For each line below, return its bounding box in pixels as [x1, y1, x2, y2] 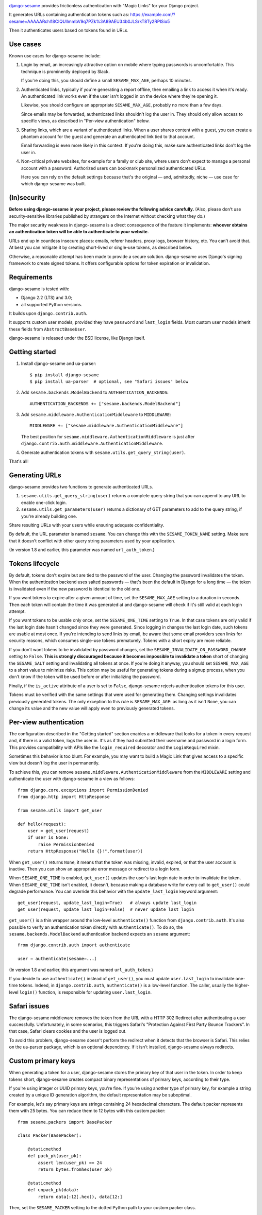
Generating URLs [9, 471, 62, 479]
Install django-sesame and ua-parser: [21, 361, 97, 366]
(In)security [9, 193, 46, 202]
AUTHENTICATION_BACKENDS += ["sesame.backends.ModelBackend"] [30, 401, 181, 406]
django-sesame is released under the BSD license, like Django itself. [9, 335, 146, 341]
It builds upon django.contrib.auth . [9, 311, 87, 316]
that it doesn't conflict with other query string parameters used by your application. [9, 538, 176, 544]
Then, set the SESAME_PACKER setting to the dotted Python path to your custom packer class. [9, 1205, 196, 1211]
